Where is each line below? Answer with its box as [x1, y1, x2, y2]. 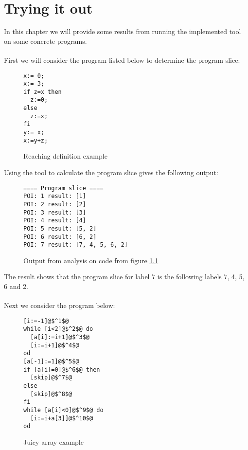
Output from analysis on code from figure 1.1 [23, 255, 159, 265]
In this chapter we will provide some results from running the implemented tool [4, 26, 241, 36]
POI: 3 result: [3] [23, 209, 86, 216]
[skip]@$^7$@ [30, 374, 72, 381]
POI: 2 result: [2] [23, 200, 86, 208]
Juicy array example [23, 437, 84, 447]
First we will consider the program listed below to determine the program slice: [4, 54, 240, 65]
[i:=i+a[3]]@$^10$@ [30, 414, 93, 422]
